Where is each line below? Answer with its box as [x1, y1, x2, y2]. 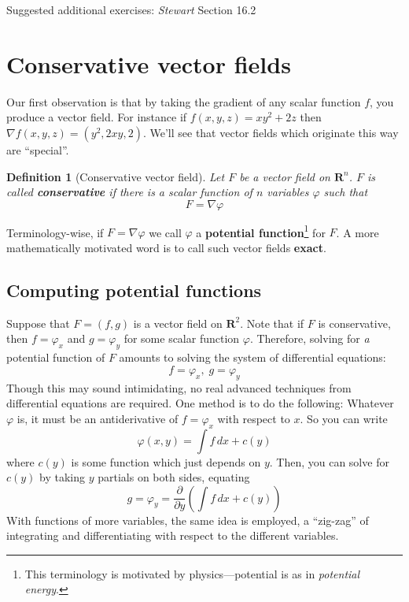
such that [323, 184, 368, 200]
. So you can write [300, 410, 388, 426]
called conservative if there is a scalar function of [6, 184, 252, 200]
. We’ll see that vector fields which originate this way [142, 124, 399, 140]
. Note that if [240, 314, 304, 331]
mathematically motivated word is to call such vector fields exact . [6, 239, 326, 255]
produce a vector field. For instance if [6, 109, 187, 125]
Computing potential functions [6, 277, 262, 302]
